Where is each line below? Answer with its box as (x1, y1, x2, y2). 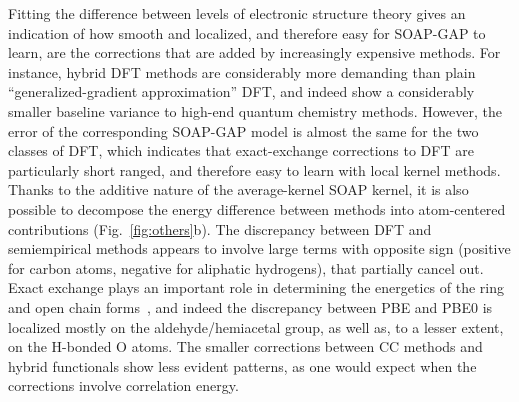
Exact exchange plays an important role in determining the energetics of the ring (8, 277, 504, 298)
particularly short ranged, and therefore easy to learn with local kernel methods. (8, 159, 501, 180)
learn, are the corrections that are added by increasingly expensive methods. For (8, 42, 501, 63)
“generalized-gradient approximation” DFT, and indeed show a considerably (8, 81, 475, 102)
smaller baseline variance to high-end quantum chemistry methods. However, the (8, 100, 502, 121)
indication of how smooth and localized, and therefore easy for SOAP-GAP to (8, 22, 486, 43)
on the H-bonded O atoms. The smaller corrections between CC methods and (8, 336, 483, 357)
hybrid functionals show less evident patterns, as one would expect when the (8, 355, 477, 376)
